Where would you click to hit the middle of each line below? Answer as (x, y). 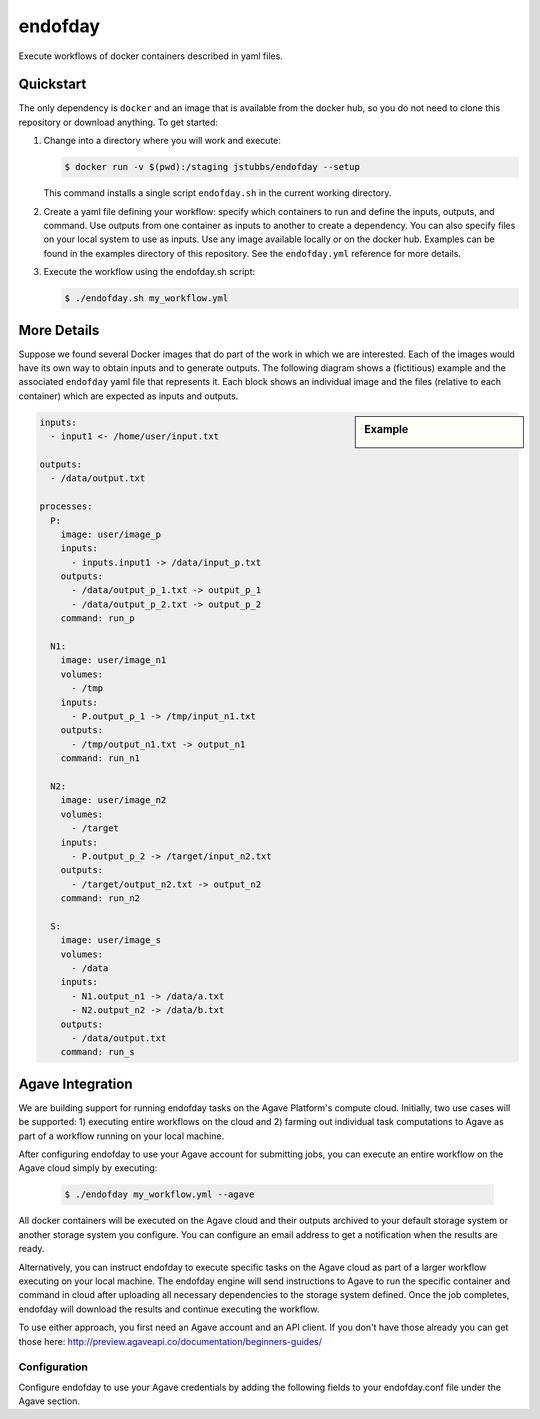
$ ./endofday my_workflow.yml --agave (159, 1194)
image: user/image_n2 (113, 800)
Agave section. (49, 1401)
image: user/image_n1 (113, 660)
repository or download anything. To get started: (118, 122)
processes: (66, 506)
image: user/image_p (111, 534)
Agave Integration (76, 1083)
